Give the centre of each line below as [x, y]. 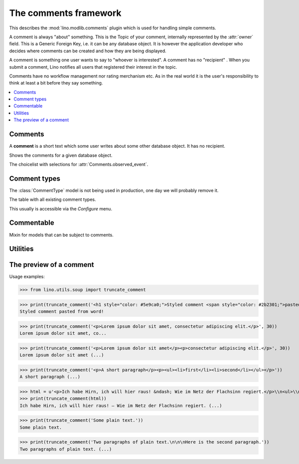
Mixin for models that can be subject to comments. [62, 235]
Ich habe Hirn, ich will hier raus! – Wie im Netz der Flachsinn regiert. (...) [121, 406]
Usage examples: [27, 277]
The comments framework [65, 13]
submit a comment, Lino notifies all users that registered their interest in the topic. [93, 67]
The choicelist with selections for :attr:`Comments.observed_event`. [79, 164]
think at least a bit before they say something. [56, 83]
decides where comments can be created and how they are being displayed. [88, 51]
